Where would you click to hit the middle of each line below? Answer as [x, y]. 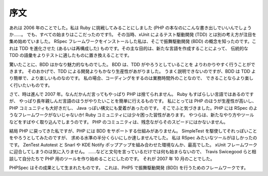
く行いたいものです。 [31, 85]
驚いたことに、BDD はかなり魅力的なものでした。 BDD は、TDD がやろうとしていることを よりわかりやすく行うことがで [132, 64]
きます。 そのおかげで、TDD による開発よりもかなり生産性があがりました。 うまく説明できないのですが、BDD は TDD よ [133, 71]
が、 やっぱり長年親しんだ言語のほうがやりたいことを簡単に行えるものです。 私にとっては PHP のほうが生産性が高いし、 [133, 101]
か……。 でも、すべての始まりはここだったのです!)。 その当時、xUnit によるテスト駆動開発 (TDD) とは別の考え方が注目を [133, 34]
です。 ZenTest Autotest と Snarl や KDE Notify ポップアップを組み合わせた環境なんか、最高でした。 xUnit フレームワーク [133, 145]
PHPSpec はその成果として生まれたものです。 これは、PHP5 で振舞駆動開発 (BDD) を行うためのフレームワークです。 [129, 168]
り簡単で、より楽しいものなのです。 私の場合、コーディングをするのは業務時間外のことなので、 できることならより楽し [131, 78]
